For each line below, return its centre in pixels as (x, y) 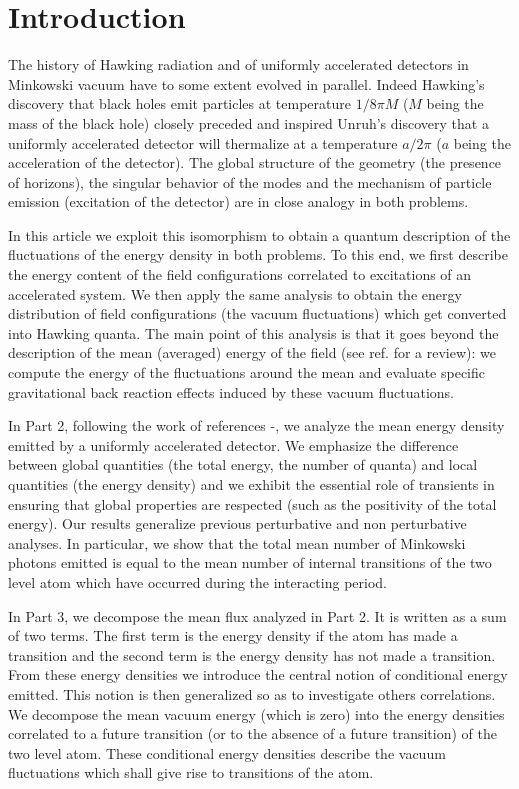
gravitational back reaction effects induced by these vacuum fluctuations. (231, 391)
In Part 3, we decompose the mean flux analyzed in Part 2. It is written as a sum (257, 615)
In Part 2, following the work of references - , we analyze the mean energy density (256, 425)
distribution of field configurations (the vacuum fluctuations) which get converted (257, 313)
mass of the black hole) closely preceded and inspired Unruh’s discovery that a (248, 122)
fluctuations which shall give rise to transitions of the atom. (191, 772)
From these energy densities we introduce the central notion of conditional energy (258, 674)
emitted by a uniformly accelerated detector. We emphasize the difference (233, 444)
